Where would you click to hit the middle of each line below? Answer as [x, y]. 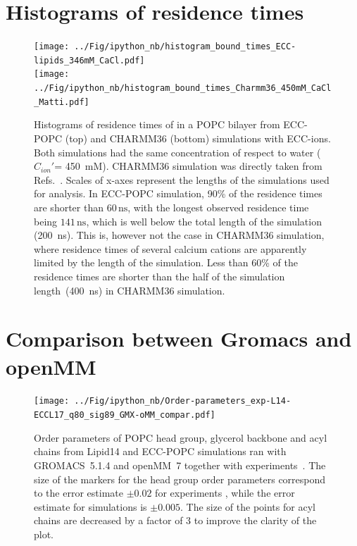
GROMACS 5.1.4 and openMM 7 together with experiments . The [180, 465]
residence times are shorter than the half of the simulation [159, 276]
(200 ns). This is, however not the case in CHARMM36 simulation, [179, 235]
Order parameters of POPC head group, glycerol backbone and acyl [181, 437]
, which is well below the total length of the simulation [204, 221]
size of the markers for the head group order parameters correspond [180, 479]
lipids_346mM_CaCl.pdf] [89, 60]
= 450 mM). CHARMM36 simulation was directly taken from [188, 166]
